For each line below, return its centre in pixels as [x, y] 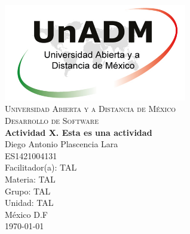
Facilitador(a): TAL [41, 167]
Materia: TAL [30, 179]
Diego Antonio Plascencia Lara [62, 144]
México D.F [26, 214]
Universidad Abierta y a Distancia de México [91, 109]
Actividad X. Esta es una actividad [79, 132]
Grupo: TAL [28, 191]
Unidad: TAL [29, 203]
